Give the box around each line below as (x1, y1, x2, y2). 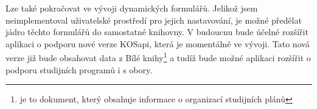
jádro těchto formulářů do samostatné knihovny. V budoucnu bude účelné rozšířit (5, 25, 308, 38)
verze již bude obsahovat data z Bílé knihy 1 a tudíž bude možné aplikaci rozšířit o (5, 50, 311, 64)
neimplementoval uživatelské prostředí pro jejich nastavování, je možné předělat (5, 13, 302, 26)
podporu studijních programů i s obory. (5, 63, 153, 76)
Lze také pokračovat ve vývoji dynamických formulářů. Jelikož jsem (5, 2, 258, 14)
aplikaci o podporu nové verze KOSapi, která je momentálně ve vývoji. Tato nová (5, 37, 310, 50)
